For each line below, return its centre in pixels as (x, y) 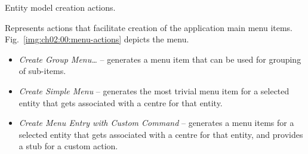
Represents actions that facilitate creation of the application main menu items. (149, 27)
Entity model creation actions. (60, 7)
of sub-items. (42, 71)
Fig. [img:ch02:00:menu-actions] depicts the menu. (97, 39)
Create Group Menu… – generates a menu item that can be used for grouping (160, 59)
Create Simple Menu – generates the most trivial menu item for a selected (154, 90)
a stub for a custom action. (68, 146)
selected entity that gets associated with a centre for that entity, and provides (161, 134)
